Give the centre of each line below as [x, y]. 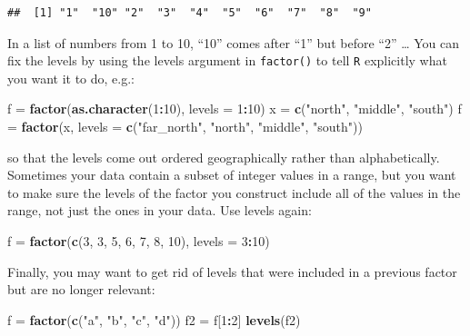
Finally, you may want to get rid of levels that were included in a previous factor [232, 271]
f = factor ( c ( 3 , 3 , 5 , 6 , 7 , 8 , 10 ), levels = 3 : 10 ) [139, 241]
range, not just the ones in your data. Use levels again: [160, 210]
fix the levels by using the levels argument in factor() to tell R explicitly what [227, 60]
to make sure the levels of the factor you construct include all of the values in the [234, 192]
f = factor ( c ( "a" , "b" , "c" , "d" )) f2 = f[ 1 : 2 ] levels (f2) [154, 319]
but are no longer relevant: [81, 289]
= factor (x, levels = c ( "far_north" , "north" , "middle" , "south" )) [185, 127]
